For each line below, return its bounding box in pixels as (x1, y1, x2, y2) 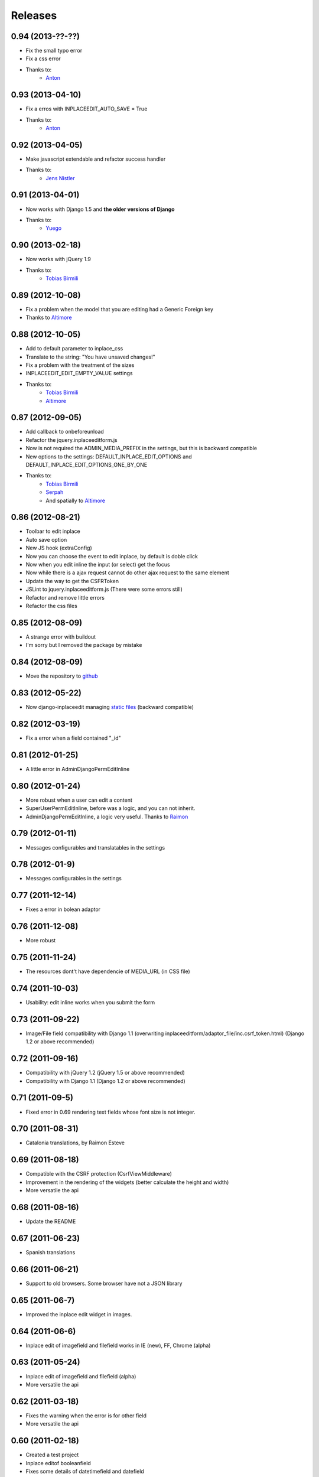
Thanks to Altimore (25, 314, 72, 321)
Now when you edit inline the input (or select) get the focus (25, 561, 171, 568)
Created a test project (25, 1451, 79, 1459)
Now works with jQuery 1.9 (25, 256, 91, 263)
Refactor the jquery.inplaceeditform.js (25, 436, 118, 443)
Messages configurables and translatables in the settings (25, 844, 165, 851)
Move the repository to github (25, 672, 98, 679)
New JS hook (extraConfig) (25, 544, 93, 552)
